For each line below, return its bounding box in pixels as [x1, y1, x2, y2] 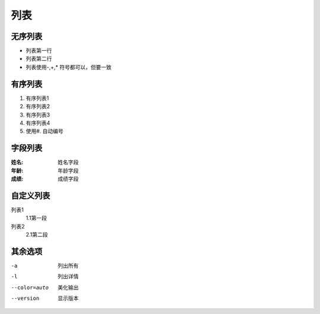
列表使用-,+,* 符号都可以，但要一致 [25, 63, 112, 70]
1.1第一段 [25, 215, 47, 222]
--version [11, 295, 40, 302]
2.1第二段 [25, 231, 49, 238]
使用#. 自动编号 [25, 128, 63, 135]
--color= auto [11, 284, 49, 291]
